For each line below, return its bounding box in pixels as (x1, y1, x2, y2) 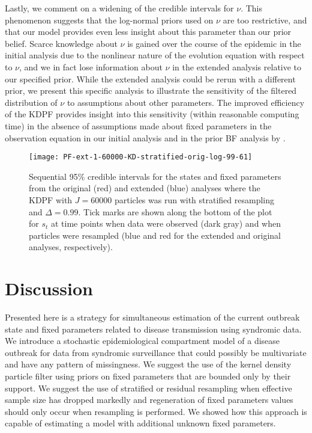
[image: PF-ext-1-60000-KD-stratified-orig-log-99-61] (29, 153, 253, 162)
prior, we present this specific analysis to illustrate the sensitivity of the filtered (5, 84, 297, 97)
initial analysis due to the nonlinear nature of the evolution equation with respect (5, 49, 305, 61)
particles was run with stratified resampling (114, 193, 275, 206)
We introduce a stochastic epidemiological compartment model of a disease (5, 334, 280, 347)
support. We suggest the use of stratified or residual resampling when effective (5, 381, 292, 394)
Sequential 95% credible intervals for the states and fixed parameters (29, 170, 281, 182)
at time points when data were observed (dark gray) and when (51, 217, 281, 230)
